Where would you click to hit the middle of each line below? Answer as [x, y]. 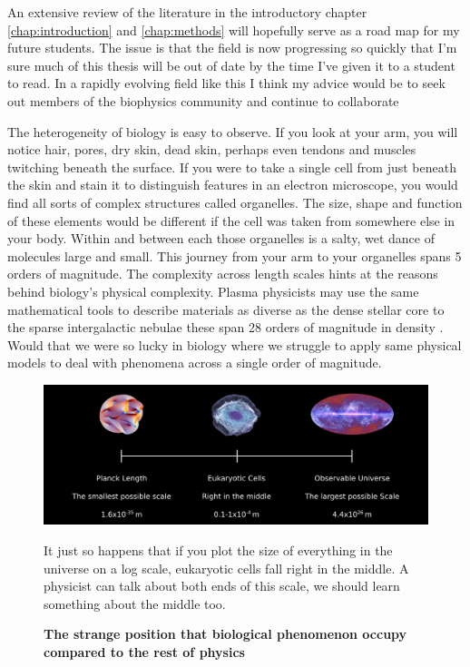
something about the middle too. [135, 603]
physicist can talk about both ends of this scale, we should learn [222, 586]
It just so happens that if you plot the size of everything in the [218, 549]
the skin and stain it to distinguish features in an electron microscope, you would [233, 185]
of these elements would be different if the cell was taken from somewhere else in [231, 220]
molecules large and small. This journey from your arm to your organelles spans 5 [235, 255]
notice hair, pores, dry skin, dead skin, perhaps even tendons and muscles [212, 149]
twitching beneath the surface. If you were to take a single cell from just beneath [232, 167]
